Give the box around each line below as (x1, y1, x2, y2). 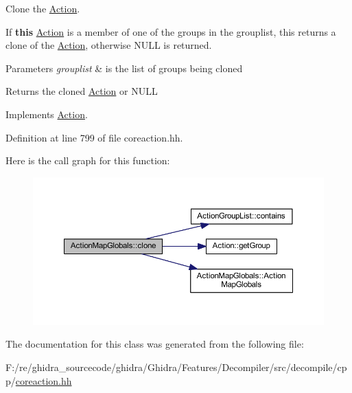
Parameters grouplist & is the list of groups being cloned (5, 60, 243, 75)
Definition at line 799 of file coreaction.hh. (5, 130, 183, 144)
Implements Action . (5, 106, 88, 121)
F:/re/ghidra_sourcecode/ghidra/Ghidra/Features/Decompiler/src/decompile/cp (5, 359, 347, 374)
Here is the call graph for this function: (5, 153, 170, 168)
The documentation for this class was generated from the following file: (5, 337, 304, 351)
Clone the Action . (5, 1, 80, 15)
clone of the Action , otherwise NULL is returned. (5, 38, 212, 52)
